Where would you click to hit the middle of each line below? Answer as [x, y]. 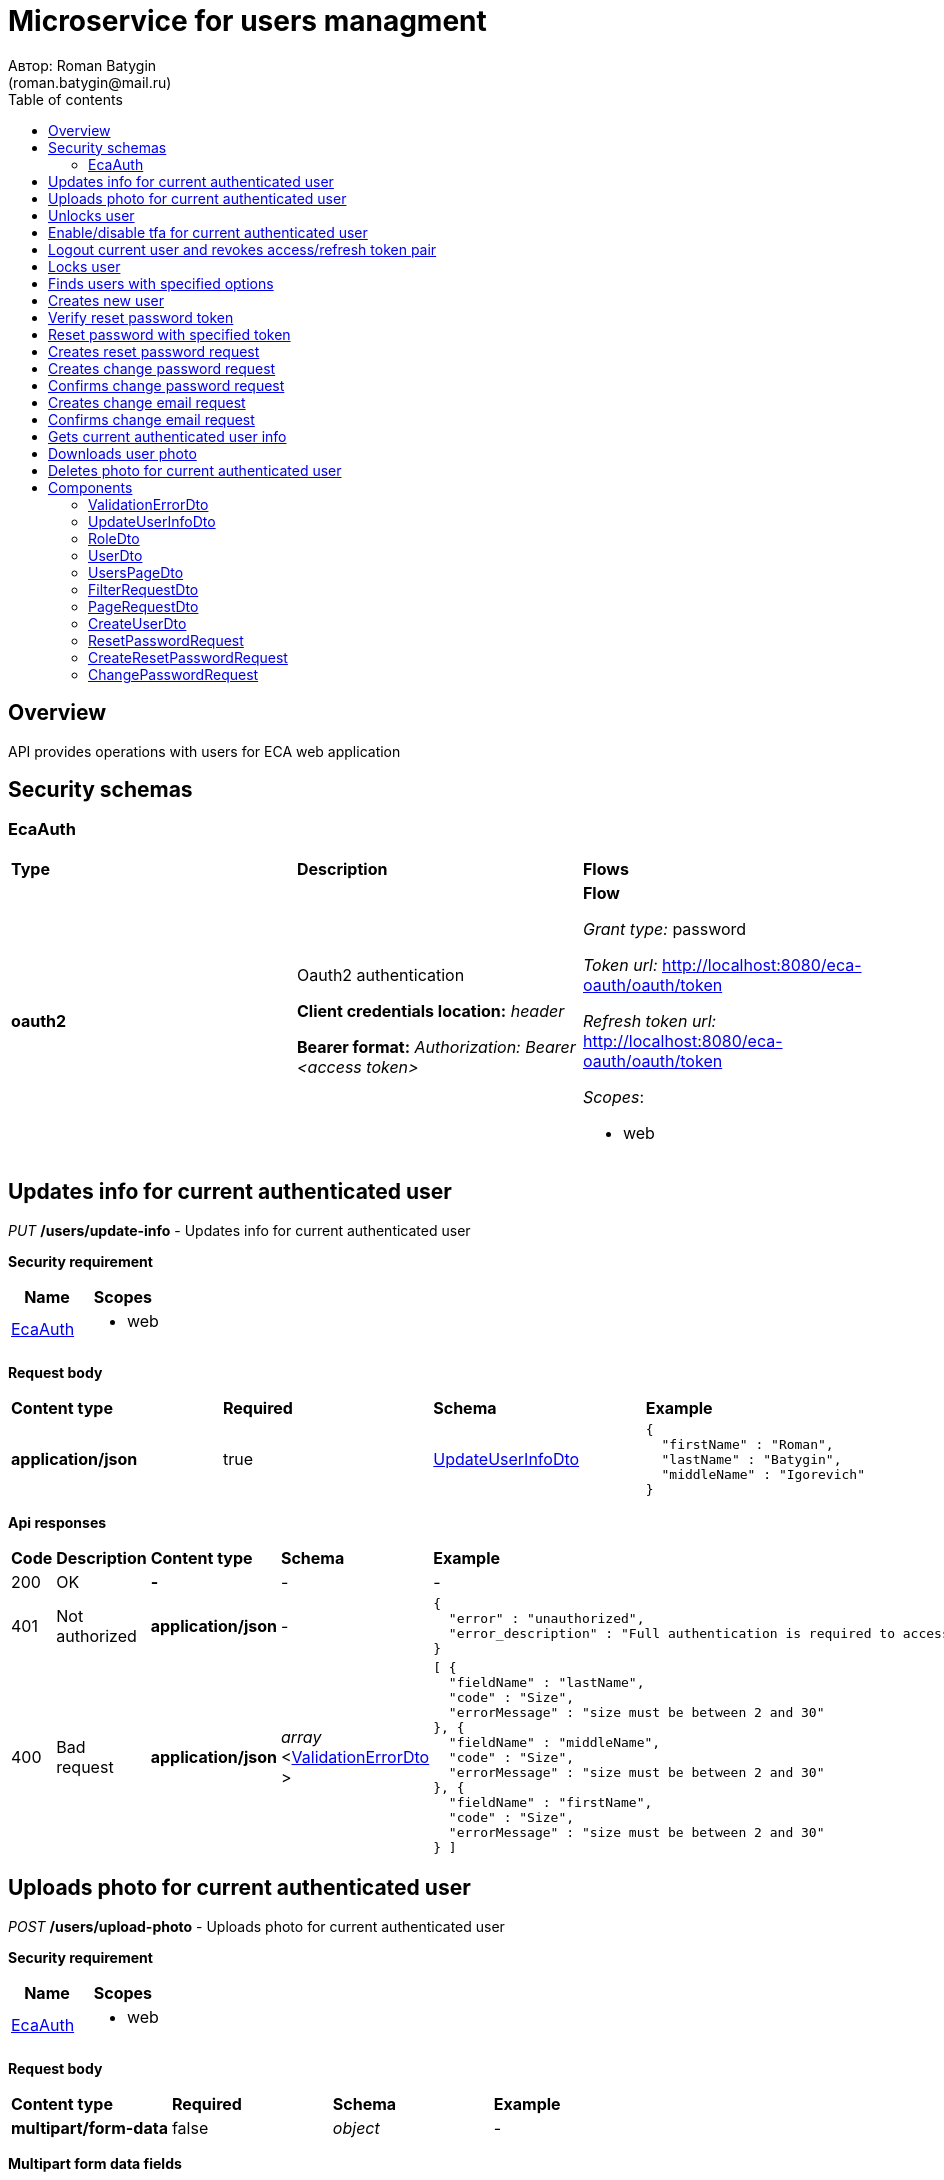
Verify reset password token [141, 317]
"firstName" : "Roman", [747, 1444]
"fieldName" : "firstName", [550, 1802]
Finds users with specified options [161, 283]
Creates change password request [162, 368]
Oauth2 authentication [380, 974]
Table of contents [65, 99]
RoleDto [114, 538]
